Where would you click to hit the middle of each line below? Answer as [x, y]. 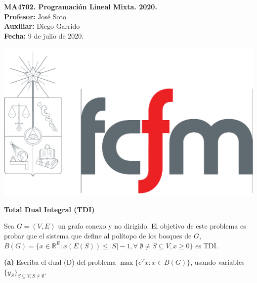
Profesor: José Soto [35, 16]
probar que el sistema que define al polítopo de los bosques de [98, 235]
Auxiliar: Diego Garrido [42, 26]
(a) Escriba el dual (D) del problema [60, 262]
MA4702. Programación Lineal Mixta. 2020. [81, 6]
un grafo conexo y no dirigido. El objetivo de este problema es [152, 226]
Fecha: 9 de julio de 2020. [44, 35]
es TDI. [207, 245]
